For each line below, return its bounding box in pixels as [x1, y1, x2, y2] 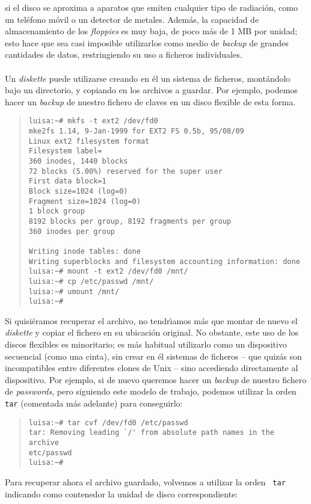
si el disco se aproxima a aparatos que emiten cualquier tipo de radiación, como [5, 1, 298, 13]
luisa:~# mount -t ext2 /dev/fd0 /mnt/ [28, 267, 188, 276]
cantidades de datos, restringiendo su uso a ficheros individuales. [5, 48, 242, 61]
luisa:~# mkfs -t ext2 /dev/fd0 [28, 117, 158, 126]
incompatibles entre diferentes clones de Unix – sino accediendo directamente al [5, 361, 298, 374]
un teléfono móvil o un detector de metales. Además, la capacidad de [5, 13, 259, 25]
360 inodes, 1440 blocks [28, 156, 128, 165]
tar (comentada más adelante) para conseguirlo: [5, 396, 183, 409]
